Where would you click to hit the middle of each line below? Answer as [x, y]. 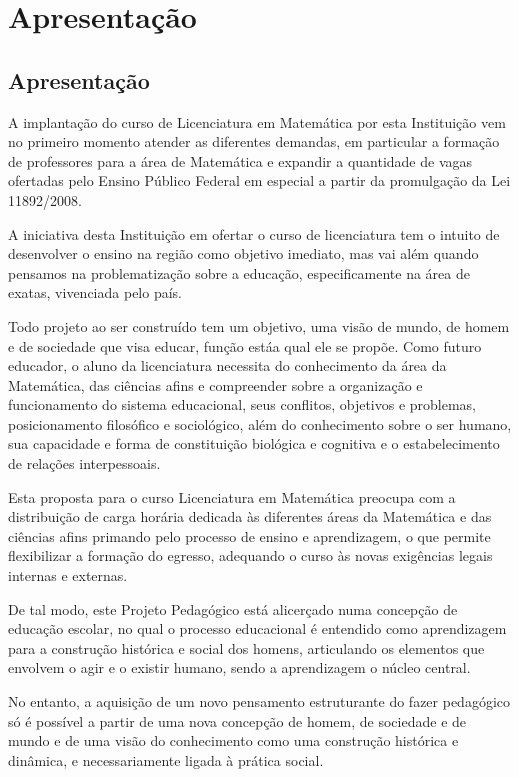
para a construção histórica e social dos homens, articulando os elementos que [246, 647]
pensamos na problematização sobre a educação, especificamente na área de [239, 272]
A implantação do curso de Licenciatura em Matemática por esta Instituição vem [257, 121]
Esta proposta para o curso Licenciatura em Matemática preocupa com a [232, 496]
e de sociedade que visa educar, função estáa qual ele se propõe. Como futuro [245, 345]
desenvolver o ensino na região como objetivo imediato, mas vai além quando [243, 253]
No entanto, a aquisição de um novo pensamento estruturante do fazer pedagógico [259, 701]
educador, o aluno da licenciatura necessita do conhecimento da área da [227, 365]
